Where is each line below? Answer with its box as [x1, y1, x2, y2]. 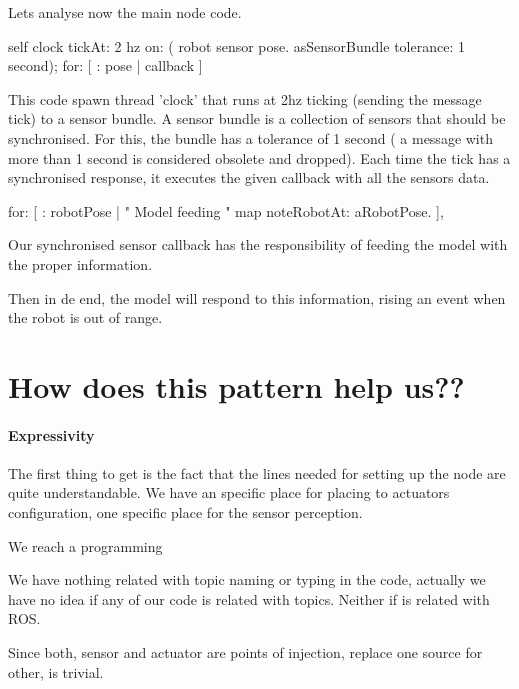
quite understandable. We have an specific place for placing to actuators [8, 482, 450, 503]
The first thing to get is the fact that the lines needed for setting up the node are [8, 462, 506, 483]
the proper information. [8, 253, 153, 274]
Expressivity [8, 424, 95, 445]
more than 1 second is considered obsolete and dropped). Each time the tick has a [8, 147, 511, 168]
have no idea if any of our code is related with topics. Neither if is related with [8, 588, 490, 609]
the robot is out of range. [8, 307, 163, 328]
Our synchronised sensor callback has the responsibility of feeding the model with [8, 234, 508, 255]
